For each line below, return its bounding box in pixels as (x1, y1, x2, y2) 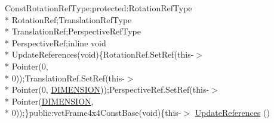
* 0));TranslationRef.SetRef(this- (5, 71, 125, 84)
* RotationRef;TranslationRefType (5, 13, 132, 26)
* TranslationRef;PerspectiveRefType (5, 25, 141, 37)
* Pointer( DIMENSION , (5, 94, 94, 107)
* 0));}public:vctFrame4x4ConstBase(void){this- (5, 106, 181, 119)
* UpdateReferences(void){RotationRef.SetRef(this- (5, 48, 194, 61)
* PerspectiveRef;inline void (5, 36, 106, 49)
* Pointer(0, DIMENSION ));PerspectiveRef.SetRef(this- (5, 83, 210, 96)
